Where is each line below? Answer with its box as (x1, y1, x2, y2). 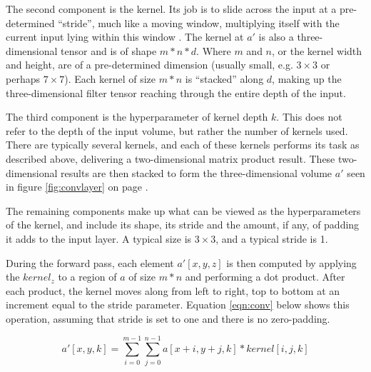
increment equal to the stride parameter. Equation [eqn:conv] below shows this (6, 297, 350, 312)
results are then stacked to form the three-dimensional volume (61, 165, 332, 180)
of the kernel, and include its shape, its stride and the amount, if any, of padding (6, 217, 360, 232)
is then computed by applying (226, 255, 357, 270)
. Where (196, 43, 231, 58)
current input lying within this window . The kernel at (6, 29, 244, 44)
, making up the (272, 71, 342, 86)
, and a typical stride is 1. (215, 231, 328, 246)
